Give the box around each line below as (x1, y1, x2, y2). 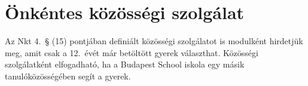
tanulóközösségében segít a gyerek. (5, 69, 131, 82)
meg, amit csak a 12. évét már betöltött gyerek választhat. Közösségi (5, 46, 258, 59)
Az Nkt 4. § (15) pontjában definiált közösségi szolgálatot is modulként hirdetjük (5, 35, 303, 47)
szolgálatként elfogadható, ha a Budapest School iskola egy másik (5, 58, 245, 70)
